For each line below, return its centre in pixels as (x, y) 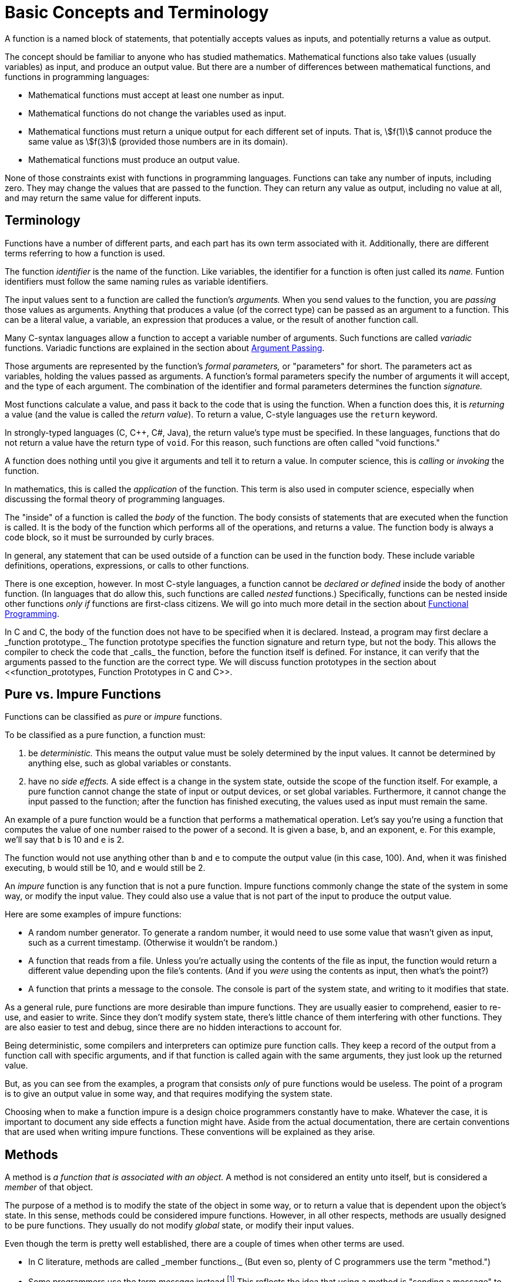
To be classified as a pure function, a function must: (105, 735)
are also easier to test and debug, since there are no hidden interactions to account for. (173, 1027)
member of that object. (49, 1187)
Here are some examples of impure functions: (93, 914)
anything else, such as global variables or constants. (130, 763)
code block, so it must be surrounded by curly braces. (110, 537)
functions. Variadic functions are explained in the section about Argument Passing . (165, 348)
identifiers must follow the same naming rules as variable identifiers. (137, 281)
